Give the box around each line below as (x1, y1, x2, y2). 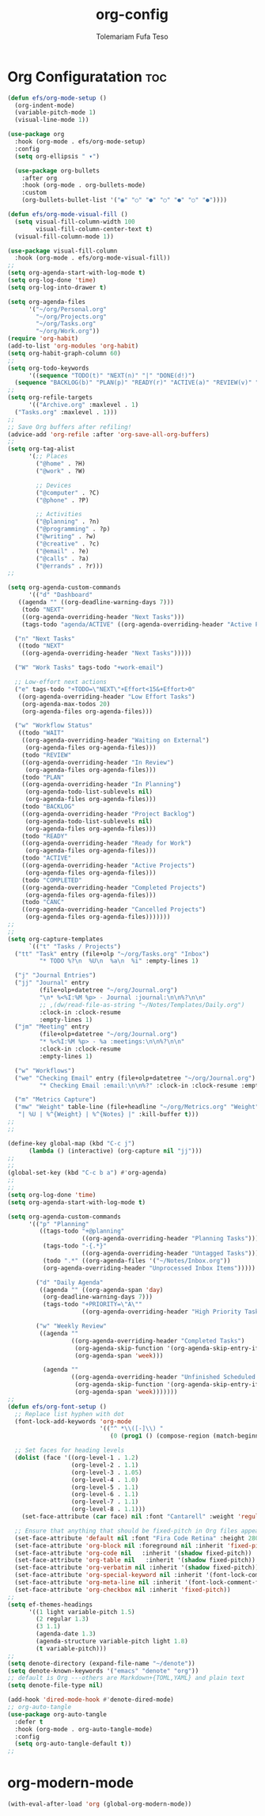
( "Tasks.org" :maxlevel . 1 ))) (14, 408, 118, 416)
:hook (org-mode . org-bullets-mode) (21, 181, 146, 189)
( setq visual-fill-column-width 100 (14, 218, 135, 226)
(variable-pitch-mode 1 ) (14, 108, 97, 116)
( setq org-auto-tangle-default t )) (14, 1740, 132, 1748)
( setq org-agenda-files (7, 298, 86, 306)
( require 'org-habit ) (7, 335, 79, 343)
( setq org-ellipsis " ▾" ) (14, 152, 100, 160)
